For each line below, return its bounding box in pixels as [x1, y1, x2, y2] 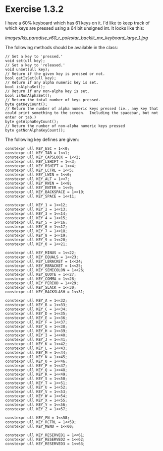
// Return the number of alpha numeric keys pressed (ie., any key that [5, 106, 159, 111]
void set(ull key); [5, 58, 46, 63]
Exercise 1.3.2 [5, 3, 64, 15]
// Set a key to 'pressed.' [5, 54, 63, 59]
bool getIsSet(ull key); [5, 75, 56, 80]
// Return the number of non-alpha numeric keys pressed [5, 123, 125, 129]
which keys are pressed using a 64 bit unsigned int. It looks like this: [5, 25, 145, 31]
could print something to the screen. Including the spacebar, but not [5, 110, 159, 115]
